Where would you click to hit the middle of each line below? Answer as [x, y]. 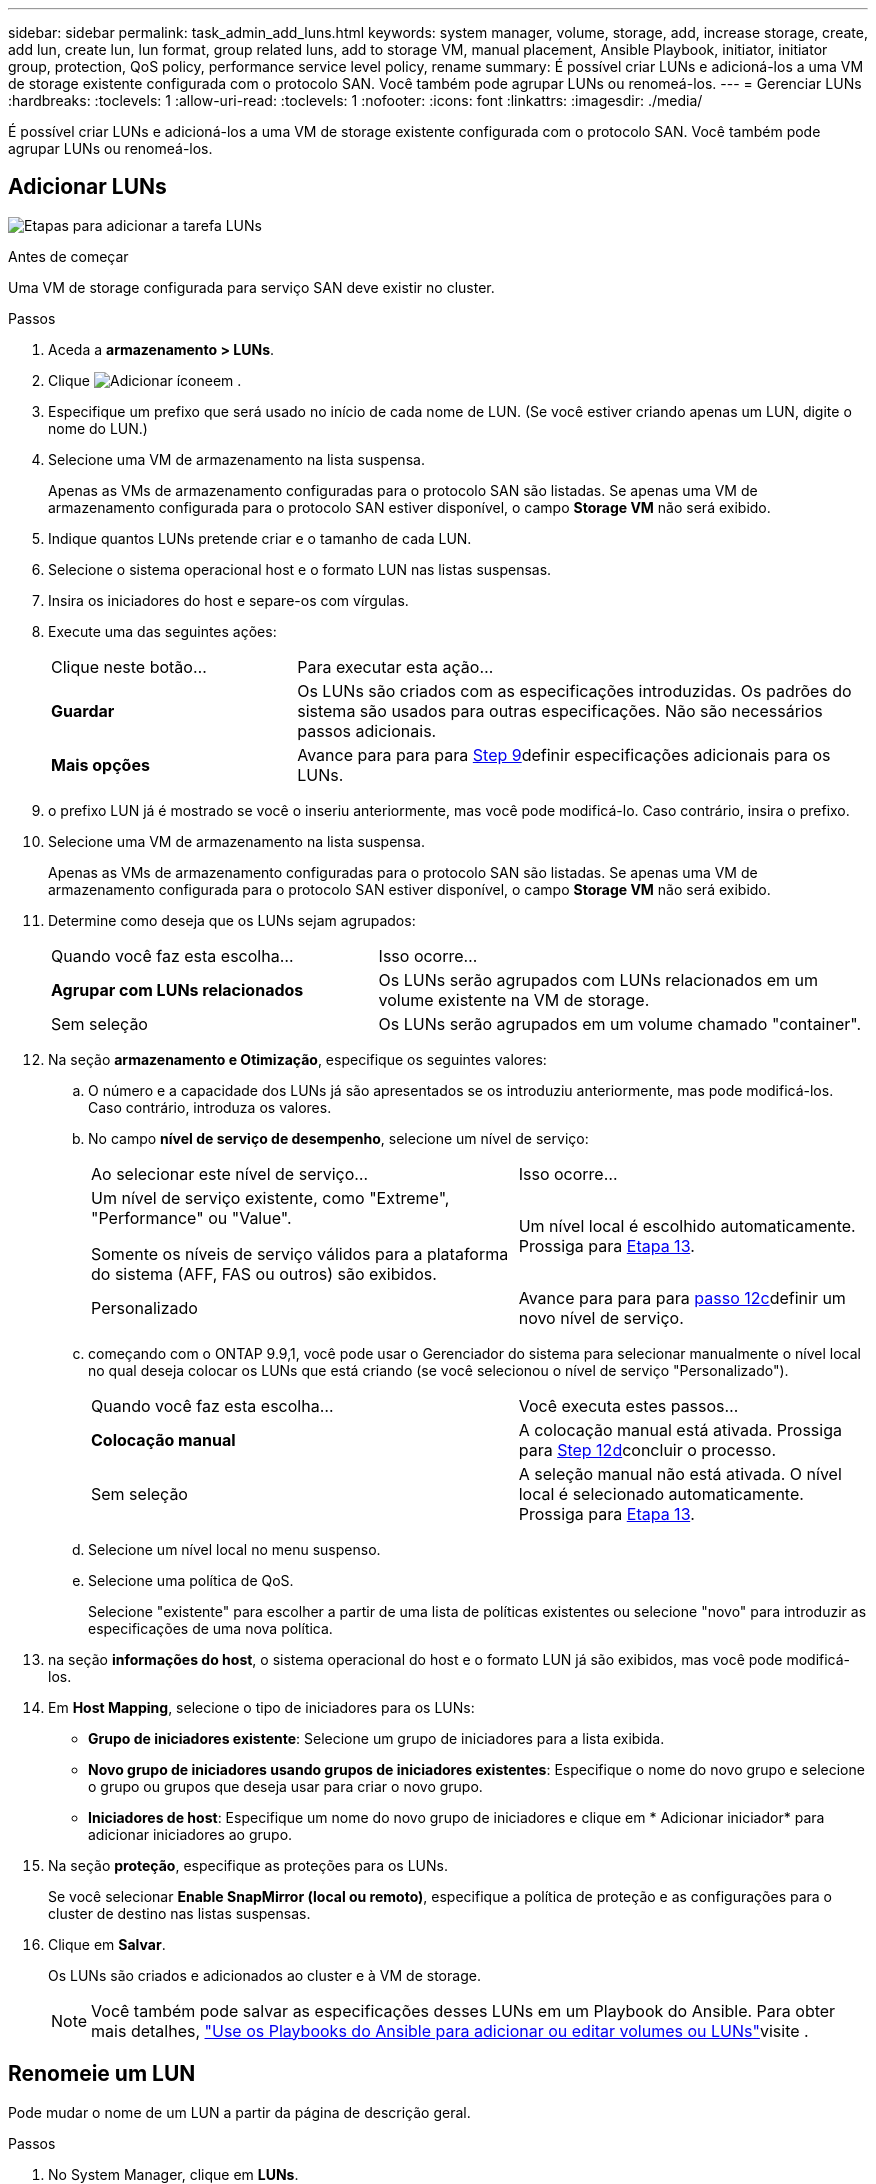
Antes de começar [68, 256]
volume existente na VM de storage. [514, 999]
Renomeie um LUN [102, 2074]
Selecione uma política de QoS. [191, 1580]
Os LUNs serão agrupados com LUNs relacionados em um [598, 979]
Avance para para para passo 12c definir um [682, 1297]
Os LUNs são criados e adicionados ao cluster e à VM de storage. [264, 1975]
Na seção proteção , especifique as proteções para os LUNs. [248, 1865]
